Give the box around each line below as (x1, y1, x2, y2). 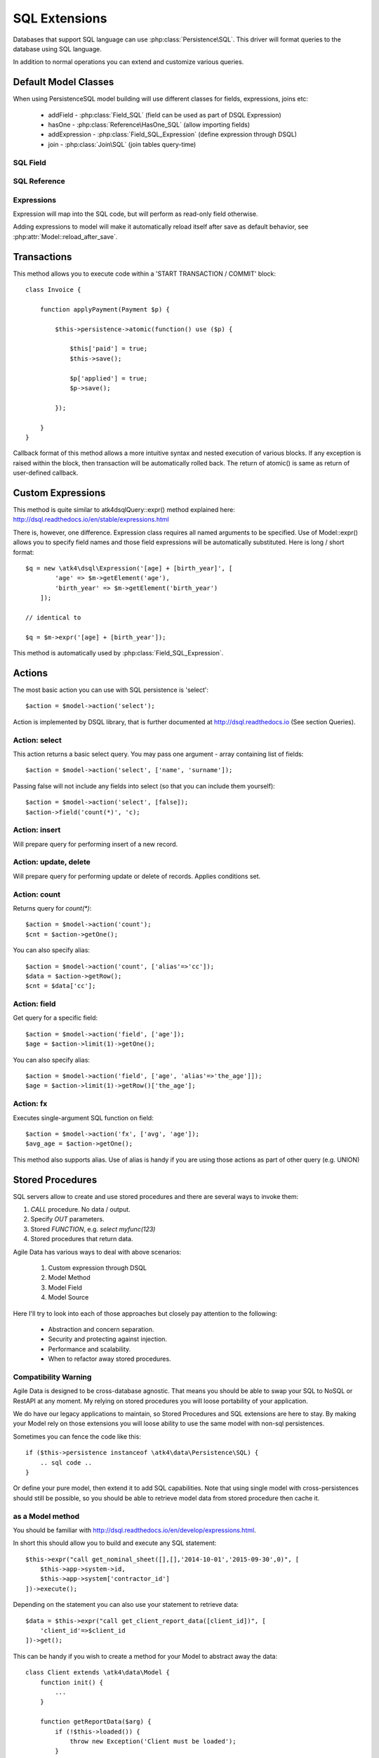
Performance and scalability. (48, 1345, 131, 1353)
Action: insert (13, 825, 61, 835)
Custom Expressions (13, 487, 106, 499)
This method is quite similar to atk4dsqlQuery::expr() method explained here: (13, 506, 235, 514)
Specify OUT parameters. (30, 1215, 105, 1224)
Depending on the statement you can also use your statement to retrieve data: (13, 1600, 239, 1609)
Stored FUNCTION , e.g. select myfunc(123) (30, 1224, 156, 1233)
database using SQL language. (13, 44, 102, 53)
